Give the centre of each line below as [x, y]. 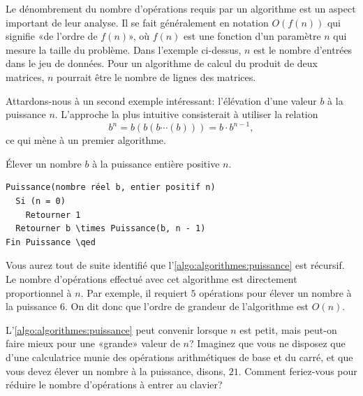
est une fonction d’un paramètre [252, 36]
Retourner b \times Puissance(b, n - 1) [111, 229]
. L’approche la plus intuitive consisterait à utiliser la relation [186, 114]
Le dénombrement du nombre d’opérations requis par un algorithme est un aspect [181, 8]
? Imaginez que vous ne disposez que [267, 343]
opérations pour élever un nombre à [275, 292]
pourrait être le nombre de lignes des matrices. [156, 76]
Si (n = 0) [40, 201]
